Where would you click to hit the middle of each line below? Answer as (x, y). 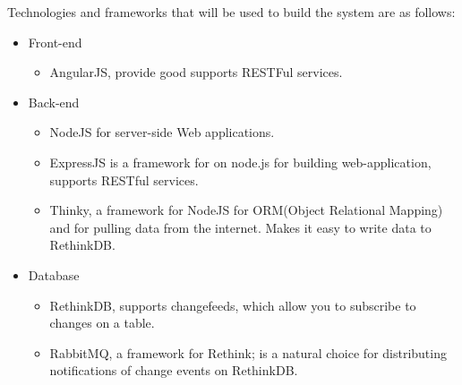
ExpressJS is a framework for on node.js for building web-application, (240, 162)
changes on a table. (102, 323)
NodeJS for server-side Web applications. (162, 132)
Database (54, 274)
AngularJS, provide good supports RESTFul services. (196, 72)
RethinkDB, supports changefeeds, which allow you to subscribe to (233, 305)
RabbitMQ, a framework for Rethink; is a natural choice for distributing (248, 352)
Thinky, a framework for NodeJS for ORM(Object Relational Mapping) (246, 210)
